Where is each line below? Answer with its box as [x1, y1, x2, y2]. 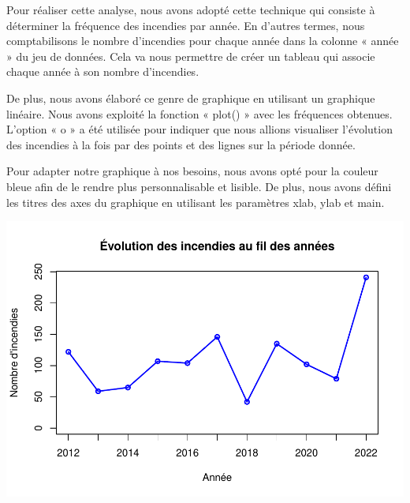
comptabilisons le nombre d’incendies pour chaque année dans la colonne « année [6, 32, 399, 49]
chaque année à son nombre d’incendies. [6, 63, 199, 80]
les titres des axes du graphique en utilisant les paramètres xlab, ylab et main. [6, 193, 385, 210]
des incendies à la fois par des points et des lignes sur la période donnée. [6, 136, 356, 152]
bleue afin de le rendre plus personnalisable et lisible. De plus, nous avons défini [6, 178, 392, 194]
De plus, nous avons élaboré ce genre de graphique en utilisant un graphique [6, 89, 375, 106]
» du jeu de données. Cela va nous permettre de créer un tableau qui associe [6, 47, 375, 64]
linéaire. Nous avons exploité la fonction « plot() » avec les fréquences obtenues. [6, 105, 393, 122]
